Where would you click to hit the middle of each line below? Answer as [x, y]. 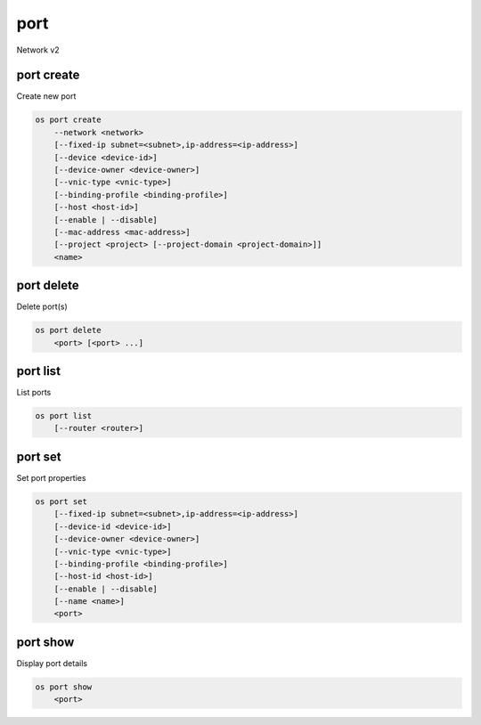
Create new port [46, 96]
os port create [68, 120]
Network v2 [38, 50]
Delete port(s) [42, 306]
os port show [64, 687]
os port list [64, 416]
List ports [34, 393]
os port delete [68, 330]
